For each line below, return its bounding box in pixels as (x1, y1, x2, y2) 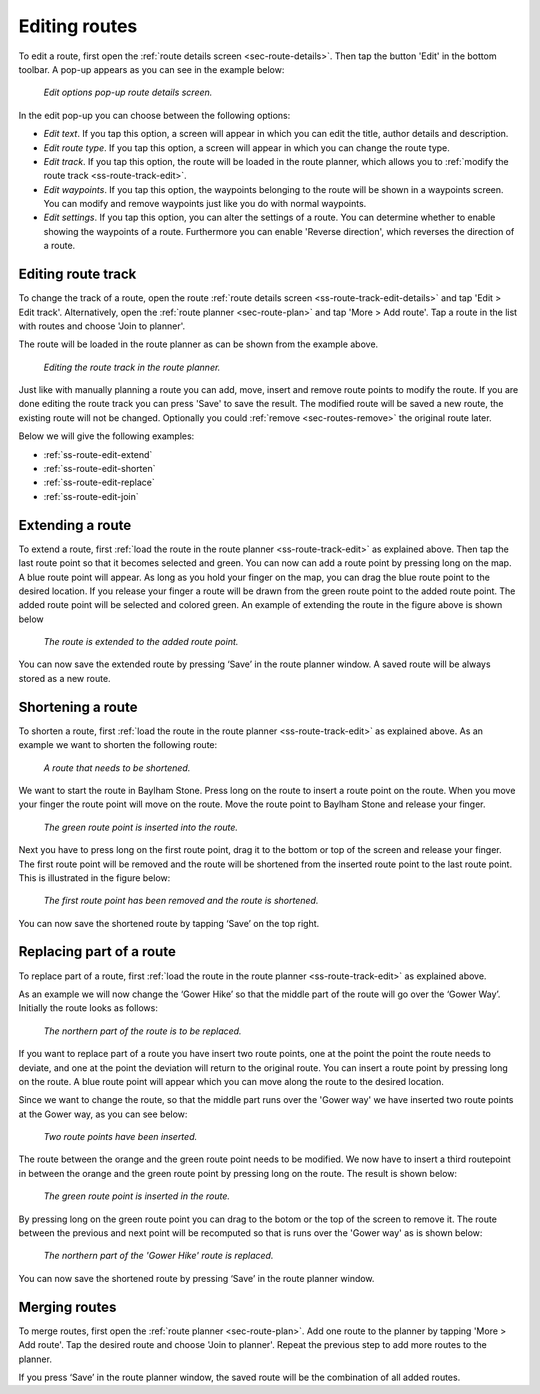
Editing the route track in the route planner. (43, 361, 221, 373)
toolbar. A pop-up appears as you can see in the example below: (18, 63, 285, 75)
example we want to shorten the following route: (18, 739, 218, 751)
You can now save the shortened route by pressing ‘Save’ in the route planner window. (18, 1272, 375, 1284)
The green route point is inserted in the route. (43, 1190, 230, 1202)
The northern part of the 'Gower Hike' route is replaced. (43, 1250, 274, 1262)
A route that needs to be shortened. (43, 761, 191, 774)
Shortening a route (18, 698, 138, 715)
